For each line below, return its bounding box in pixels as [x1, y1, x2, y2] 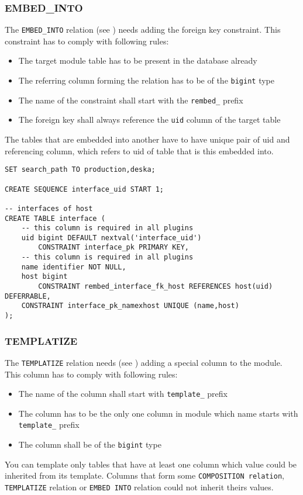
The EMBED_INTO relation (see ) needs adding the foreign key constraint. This [5, 23, 281, 36]
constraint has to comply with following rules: [5, 34, 169, 47]
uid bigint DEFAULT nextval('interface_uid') [21, 233, 202, 242]
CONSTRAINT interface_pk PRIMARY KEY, [38, 243, 189, 252]
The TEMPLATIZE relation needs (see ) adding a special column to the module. [5, 356, 283, 368]
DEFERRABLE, [5, 292, 51, 300]
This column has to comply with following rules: [5, 368, 178, 380]
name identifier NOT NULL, [21, 262, 126, 271]
